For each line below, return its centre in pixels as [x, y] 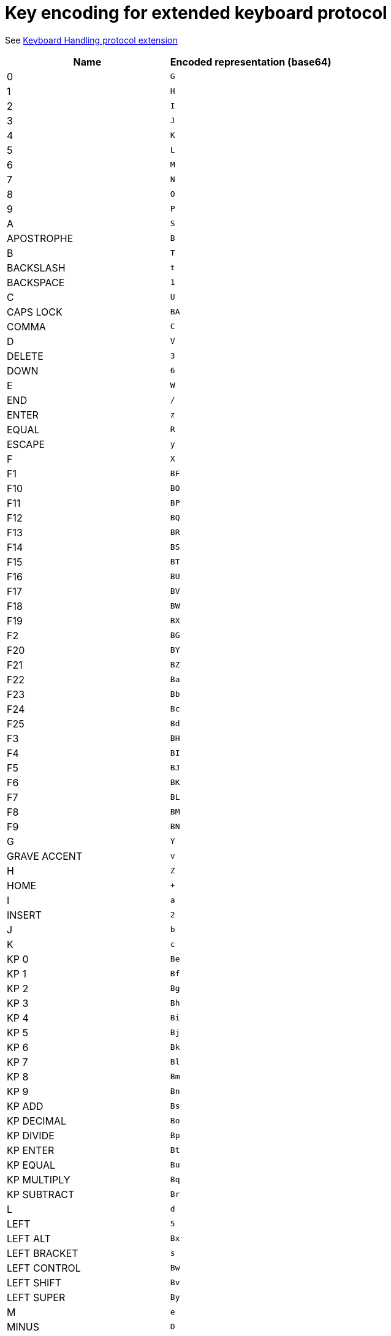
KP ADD [25, 1106]
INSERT [24, 915]
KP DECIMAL [37, 1121]
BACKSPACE [36, 282]
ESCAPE [26, 444]
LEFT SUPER [36, 1297]
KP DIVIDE [31, 1135]
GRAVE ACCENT [45, 856]
